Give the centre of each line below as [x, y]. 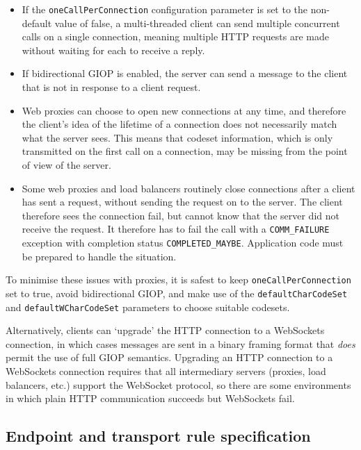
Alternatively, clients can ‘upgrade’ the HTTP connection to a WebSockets [165, 330]
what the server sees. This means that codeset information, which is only [177, 137]
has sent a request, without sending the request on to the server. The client [182, 202]
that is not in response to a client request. [111, 87]
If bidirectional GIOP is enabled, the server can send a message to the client [185, 73]
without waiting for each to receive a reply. [113, 50]
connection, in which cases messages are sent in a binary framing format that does [180, 343]
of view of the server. [66, 165]
